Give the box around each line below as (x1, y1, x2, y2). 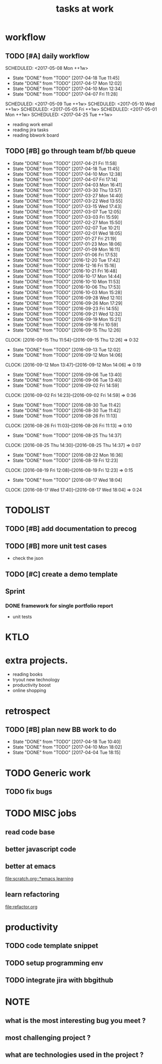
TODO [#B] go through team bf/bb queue (5, 147, 136, 155)
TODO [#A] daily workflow (5, 52, 90, 60)
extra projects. (5, 654, 68, 666)
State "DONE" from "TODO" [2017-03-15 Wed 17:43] (12, 203, 122, 209)
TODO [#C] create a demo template (5, 570, 118, 579)
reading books (12, 671, 43, 677)
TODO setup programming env (5, 959, 103, 967)
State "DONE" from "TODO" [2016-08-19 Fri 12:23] (12, 457, 119, 463)
